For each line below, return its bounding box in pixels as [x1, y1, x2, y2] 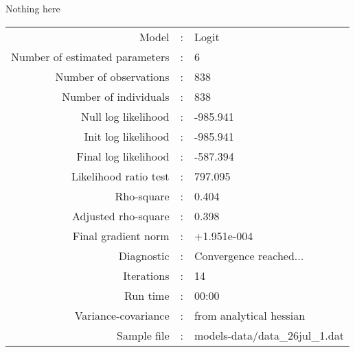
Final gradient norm [72, 227, 170, 244]
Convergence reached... [194, 247, 304, 263]
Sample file [117, 327, 170, 343]
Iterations [123, 267, 170, 283]
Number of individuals [62, 88, 170, 104]
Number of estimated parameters [11, 48, 170, 64]
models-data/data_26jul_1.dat [194, 327, 344, 343]
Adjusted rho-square [71, 207, 170, 224]
